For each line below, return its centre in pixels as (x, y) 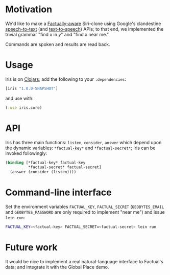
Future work (31, 248)
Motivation (29, 9)
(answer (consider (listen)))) (43, 172)
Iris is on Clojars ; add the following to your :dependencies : (66, 79)
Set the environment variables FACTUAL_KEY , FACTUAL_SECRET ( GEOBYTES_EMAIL (85, 207)
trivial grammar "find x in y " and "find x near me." (57, 34)
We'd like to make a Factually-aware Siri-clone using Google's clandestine (83, 24)
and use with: (20, 98)
